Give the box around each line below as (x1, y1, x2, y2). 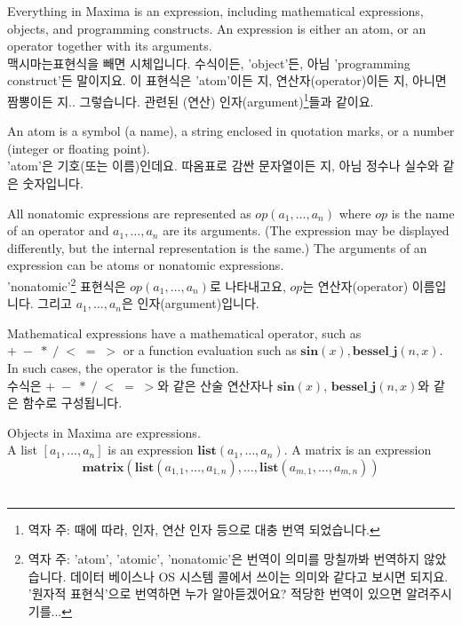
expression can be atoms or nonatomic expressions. (7, 256, 284, 274)
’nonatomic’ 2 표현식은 (7, 273, 126, 295)
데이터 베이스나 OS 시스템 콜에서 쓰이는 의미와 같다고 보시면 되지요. (69, 566, 449, 585)
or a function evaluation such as (123, 341, 297, 360)
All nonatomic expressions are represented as (7, 203, 251, 222)
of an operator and (7, 221, 109, 240)
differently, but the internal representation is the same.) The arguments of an (7, 238, 427, 257)
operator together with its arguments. (7, 36, 212, 55)
